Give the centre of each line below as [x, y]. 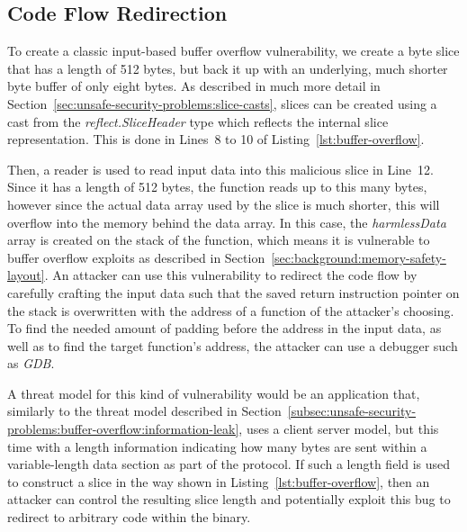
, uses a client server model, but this [339, 429]
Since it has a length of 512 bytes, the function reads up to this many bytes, [217, 187]
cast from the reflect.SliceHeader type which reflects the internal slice [198, 121]
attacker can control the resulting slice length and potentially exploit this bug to [229, 499]
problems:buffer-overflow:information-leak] [123, 429]
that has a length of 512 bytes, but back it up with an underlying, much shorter [228, 68]
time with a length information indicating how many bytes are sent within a [217, 446]
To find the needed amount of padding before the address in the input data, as [225, 328]
